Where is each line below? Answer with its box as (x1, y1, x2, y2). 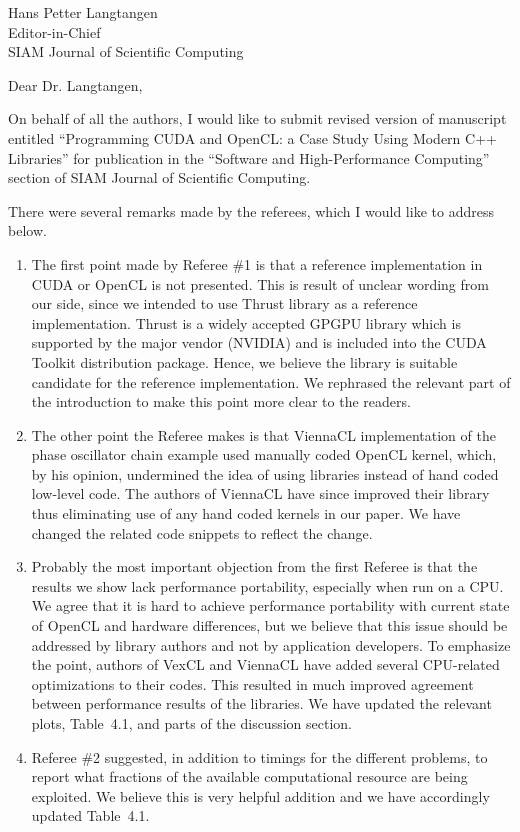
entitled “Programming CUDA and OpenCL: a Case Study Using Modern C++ (8, 127, 497, 148)
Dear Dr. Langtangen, (8, 74, 143, 95)
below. (8, 220, 47, 241)
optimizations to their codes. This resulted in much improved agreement (31, 673, 474, 694)
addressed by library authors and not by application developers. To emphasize (31, 634, 511, 655)
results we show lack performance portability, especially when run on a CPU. (31, 575, 504, 596)
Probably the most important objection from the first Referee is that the (31, 556, 478, 577)
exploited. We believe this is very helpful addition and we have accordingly (31, 785, 490, 806)
